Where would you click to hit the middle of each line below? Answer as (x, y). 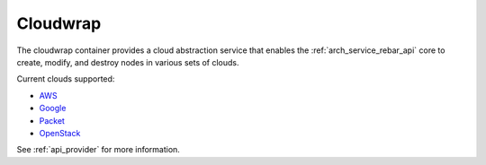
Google (53, 109)
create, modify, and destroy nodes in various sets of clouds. (128, 62)
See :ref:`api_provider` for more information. (98, 150)
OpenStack (60, 133)
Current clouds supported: (66, 79)
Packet (52, 120)
